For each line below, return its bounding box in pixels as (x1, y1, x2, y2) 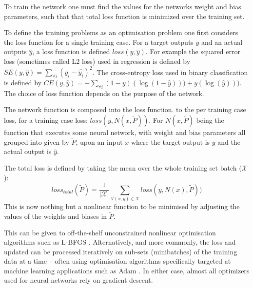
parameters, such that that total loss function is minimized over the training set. (4, 11, 245, 21)
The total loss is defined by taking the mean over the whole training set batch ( (4, 163, 242, 173)
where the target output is (131, 136, 210, 147)
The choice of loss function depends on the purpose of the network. (4, 88, 204, 98)
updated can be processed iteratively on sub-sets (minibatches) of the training (4, 246, 237, 256)
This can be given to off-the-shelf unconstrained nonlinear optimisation (4, 227, 216, 237)
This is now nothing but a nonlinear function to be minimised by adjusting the (4, 201, 240, 211)
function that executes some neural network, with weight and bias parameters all (4, 127, 246, 137)
